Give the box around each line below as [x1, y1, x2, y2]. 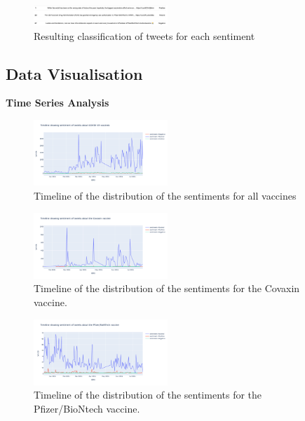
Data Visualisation [6, 62, 143, 84]
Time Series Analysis [6, 95, 109, 110]
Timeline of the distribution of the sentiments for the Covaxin [34, 281, 300, 296]
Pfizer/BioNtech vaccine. [34, 401, 140, 415]
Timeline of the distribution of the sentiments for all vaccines [34, 188, 297, 202]
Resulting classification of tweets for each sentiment [34, 28, 255, 43]
